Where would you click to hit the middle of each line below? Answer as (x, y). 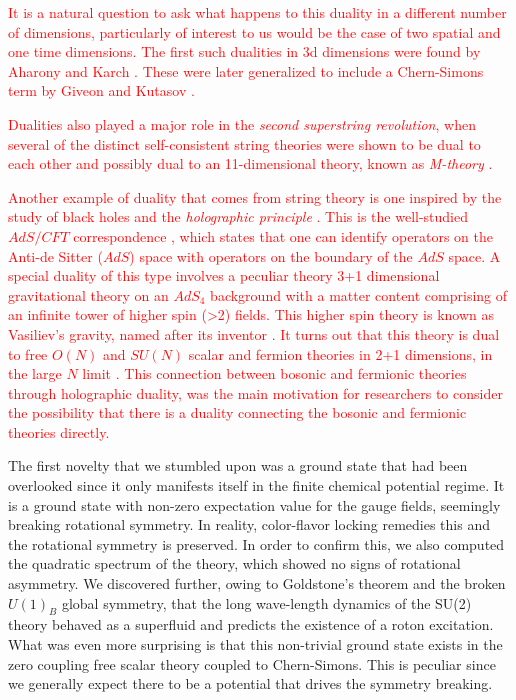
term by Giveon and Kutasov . (101, 90)
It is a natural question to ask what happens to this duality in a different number (257, 12)
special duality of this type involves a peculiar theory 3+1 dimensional (224, 275)
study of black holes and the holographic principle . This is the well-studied (238, 216)
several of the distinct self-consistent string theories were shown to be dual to (244, 143)
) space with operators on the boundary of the (271, 255)
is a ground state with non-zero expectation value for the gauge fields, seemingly (254, 504)
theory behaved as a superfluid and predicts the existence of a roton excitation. (251, 624)
